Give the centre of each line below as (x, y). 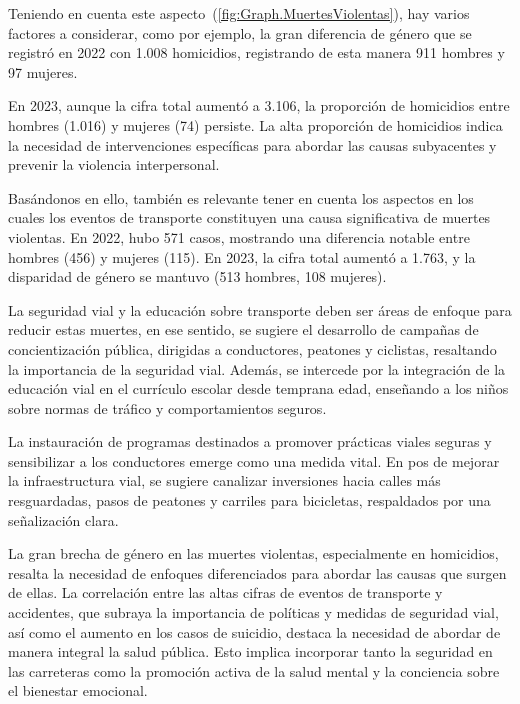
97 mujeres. (43, 71)
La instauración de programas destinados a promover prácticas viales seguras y (250, 441)
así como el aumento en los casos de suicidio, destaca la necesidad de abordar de (254, 631)
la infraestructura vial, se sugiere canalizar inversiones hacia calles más (224, 480)
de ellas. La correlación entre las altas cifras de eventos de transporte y (225, 592)
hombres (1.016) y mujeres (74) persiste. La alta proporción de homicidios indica (255, 124)
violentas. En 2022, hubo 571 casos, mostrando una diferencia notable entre (239, 236)
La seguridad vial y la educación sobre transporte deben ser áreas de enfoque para (260, 309)
